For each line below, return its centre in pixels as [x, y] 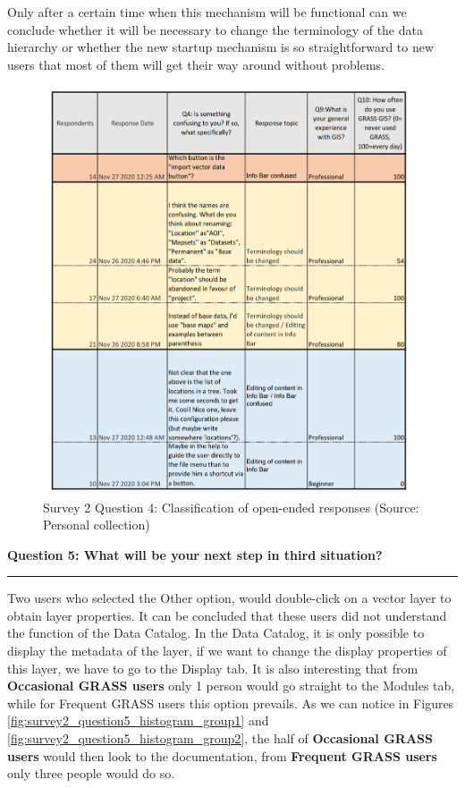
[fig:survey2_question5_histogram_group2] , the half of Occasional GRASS [220, 738]
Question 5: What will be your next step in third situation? [195, 554]
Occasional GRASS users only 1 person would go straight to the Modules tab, [231, 686]
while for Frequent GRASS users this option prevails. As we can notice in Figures [231, 703]
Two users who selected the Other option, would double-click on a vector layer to [229, 598]
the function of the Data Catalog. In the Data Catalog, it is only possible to [216, 633]
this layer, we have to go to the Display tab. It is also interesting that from [213, 668]
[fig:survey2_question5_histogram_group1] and [138, 720]
